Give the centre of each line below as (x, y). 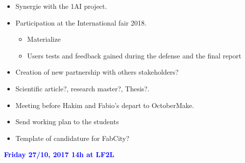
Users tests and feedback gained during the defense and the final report (134, 55)
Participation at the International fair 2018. (81, 22)
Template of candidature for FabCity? (72, 138)
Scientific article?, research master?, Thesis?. (82, 88)
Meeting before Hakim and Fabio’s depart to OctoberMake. (105, 105)
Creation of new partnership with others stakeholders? (97, 72)
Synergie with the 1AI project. (61, 6)
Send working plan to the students (67, 122)
